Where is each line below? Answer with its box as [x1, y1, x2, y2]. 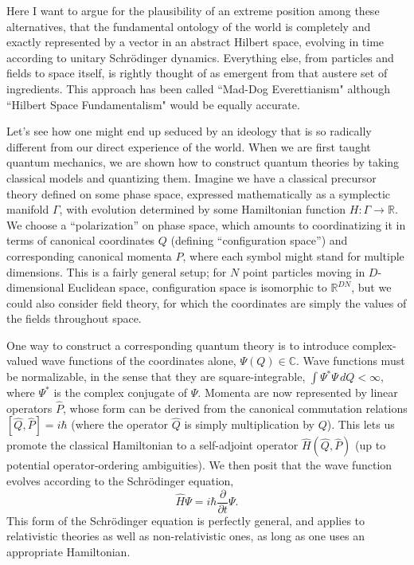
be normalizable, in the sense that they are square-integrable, [6, 368, 306, 385]
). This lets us [326, 416, 395, 433]
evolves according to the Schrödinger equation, [6, 473, 234, 489]
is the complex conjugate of [53, 384, 188, 401]
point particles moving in [242, 263, 365, 280]
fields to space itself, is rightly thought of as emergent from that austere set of [6, 65, 388, 81]
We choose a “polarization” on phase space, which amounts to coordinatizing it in [6, 216, 406, 233]
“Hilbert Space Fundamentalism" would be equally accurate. [6, 96, 300, 112]
